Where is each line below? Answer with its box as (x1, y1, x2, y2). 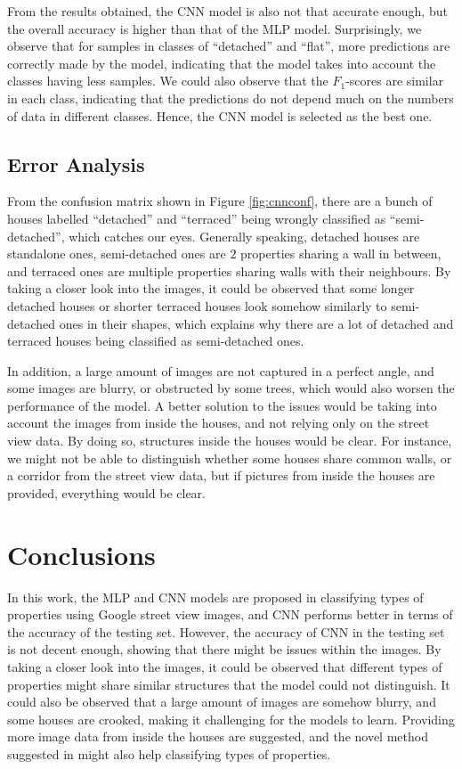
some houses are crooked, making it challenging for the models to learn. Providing (7, 709, 455, 728)
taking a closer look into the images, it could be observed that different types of (7, 657, 442, 675)
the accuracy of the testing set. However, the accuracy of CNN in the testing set (7, 622, 445, 641)
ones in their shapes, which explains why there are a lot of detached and (59, 314, 454, 332)
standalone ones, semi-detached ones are (7, 244, 226, 263)
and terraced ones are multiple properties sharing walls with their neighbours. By (7, 261, 451, 280)
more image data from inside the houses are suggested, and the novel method (7, 727, 428, 746)
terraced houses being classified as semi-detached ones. (7, 331, 304, 350)
